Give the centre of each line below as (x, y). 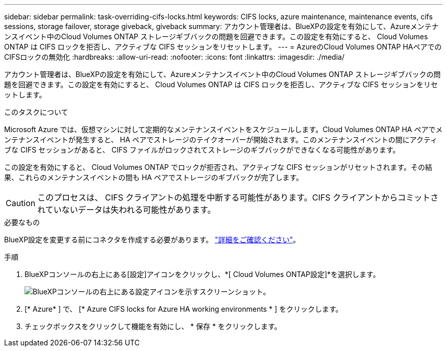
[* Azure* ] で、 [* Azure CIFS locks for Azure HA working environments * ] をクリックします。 (184, 309)
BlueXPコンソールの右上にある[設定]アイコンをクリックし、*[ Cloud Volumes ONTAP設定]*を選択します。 (202, 274)
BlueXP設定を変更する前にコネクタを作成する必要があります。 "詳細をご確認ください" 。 (152, 240)
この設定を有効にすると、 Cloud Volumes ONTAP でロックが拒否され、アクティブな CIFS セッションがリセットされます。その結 (218, 167)
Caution (21, 203)
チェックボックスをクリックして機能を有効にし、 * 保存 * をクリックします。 (153, 326)
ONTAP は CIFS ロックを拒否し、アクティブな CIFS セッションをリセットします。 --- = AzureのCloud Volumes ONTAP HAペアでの (223, 47)
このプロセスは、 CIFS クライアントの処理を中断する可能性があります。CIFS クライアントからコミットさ (238, 197)
